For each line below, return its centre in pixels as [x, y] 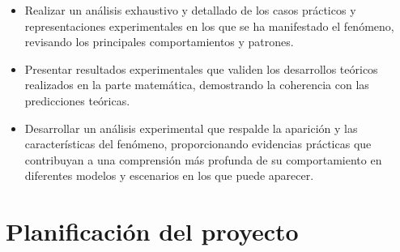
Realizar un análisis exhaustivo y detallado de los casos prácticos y [190, 10]
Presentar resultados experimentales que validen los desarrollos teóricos [201, 68]
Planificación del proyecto [152, 231]
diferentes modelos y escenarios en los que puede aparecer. [169, 175]
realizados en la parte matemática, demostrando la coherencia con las [197, 85]
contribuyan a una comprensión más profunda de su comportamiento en [203, 159]
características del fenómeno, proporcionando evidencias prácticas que [198, 144]
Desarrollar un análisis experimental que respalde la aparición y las [191, 128]
